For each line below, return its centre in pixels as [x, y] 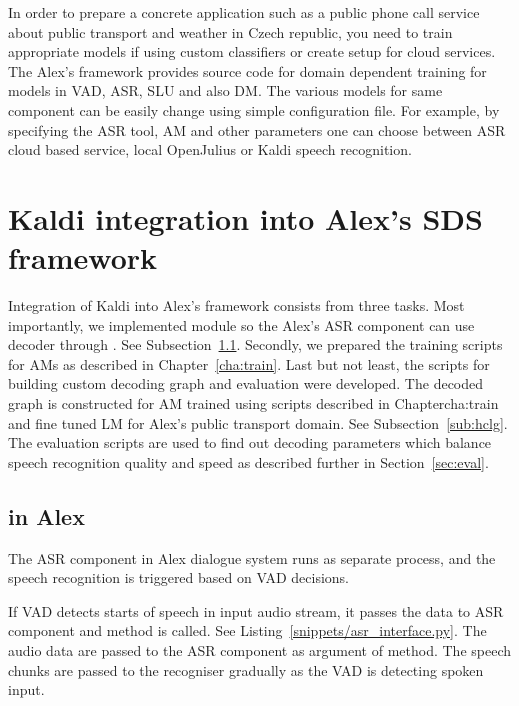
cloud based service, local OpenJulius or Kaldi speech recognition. [210, 149]
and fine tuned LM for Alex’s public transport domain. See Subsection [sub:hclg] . [258, 422]
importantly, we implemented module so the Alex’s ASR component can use [241, 324]
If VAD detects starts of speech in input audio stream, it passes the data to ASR [256, 610]
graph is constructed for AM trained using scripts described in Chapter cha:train [253, 403]
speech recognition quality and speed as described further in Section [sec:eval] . [248, 461]
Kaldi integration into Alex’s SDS [245, 217]
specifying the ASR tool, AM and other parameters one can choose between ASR [257, 129]
